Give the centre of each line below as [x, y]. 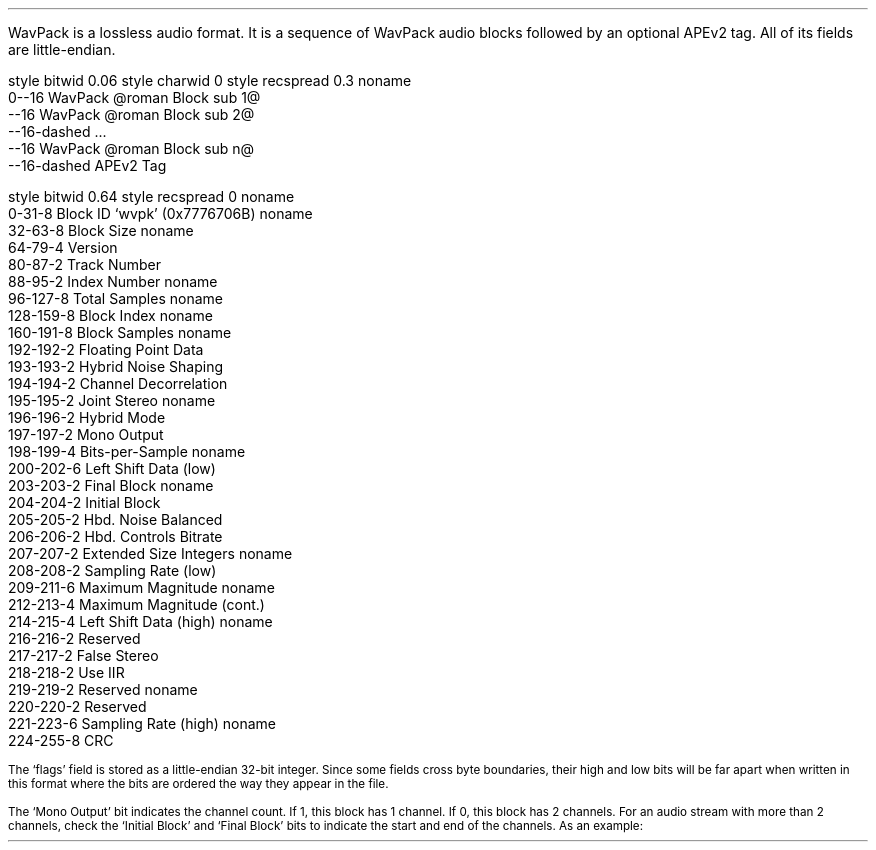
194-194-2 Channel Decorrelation [118, 383]
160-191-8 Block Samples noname [120, 332]
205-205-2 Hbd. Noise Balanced [115, 519]
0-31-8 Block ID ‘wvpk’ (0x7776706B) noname [160, 213]
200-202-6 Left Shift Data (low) [112, 468]
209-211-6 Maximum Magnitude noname [141, 587]
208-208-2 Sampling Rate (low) [112, 570]
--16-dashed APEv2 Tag [87, 165]
